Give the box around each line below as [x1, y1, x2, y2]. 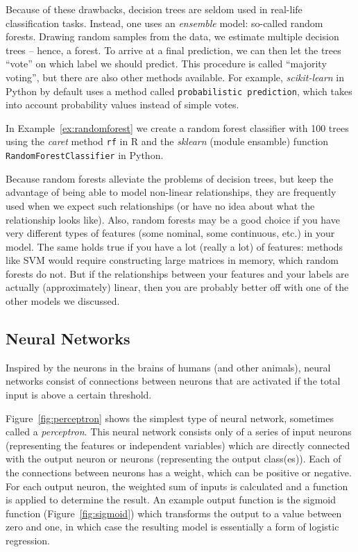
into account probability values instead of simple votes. [6, 97, 239, 112]
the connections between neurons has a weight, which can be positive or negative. [6, 465, 352, 480]
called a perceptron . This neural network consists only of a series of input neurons [6, 424, 352, 439]
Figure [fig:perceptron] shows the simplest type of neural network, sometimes [6, 410, 334, 425]
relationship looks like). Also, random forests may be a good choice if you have [6, 212, 340, 226]
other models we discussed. [6, 294, 120, 308]
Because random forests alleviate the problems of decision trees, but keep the [6, 171, 334, 185]
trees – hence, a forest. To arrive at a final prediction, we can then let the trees [6, 42, 341, 57]
